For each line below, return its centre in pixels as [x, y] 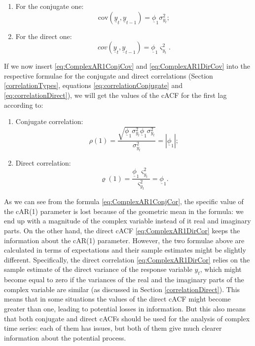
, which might [221, 269]
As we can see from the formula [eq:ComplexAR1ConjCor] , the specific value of [124, 201]
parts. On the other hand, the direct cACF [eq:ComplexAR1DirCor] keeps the [122, 230]
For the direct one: [44, 36]
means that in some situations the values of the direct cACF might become [117, 299]
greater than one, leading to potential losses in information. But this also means [125, 308]
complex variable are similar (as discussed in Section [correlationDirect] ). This [122, 289]
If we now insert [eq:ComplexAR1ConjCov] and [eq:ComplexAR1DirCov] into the [127, 66]
